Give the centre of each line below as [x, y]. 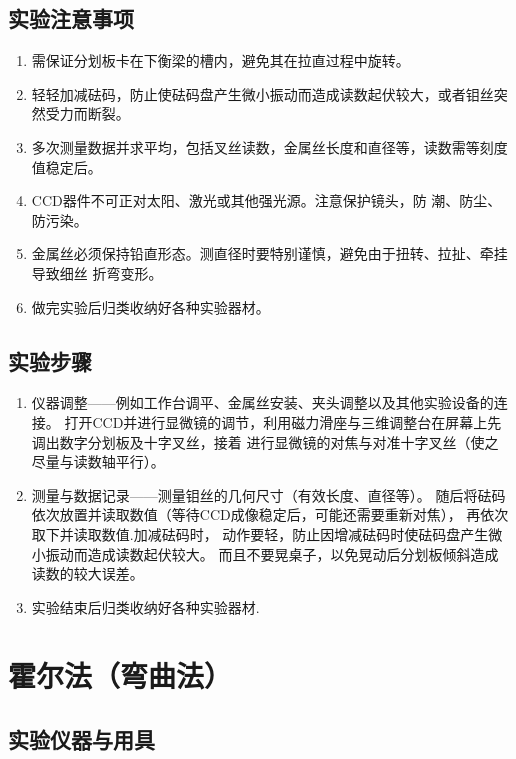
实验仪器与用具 [81, 739]
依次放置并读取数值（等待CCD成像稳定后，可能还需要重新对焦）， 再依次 [270, 514]
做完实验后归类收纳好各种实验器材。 [150, 306]
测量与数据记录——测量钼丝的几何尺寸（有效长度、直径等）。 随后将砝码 [268, 494]
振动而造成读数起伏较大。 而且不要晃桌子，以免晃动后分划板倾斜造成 [272, 553]
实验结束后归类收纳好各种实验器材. [145, 606]
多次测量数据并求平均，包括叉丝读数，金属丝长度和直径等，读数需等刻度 [269, 146]
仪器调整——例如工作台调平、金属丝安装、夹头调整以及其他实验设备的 [262, 402]
